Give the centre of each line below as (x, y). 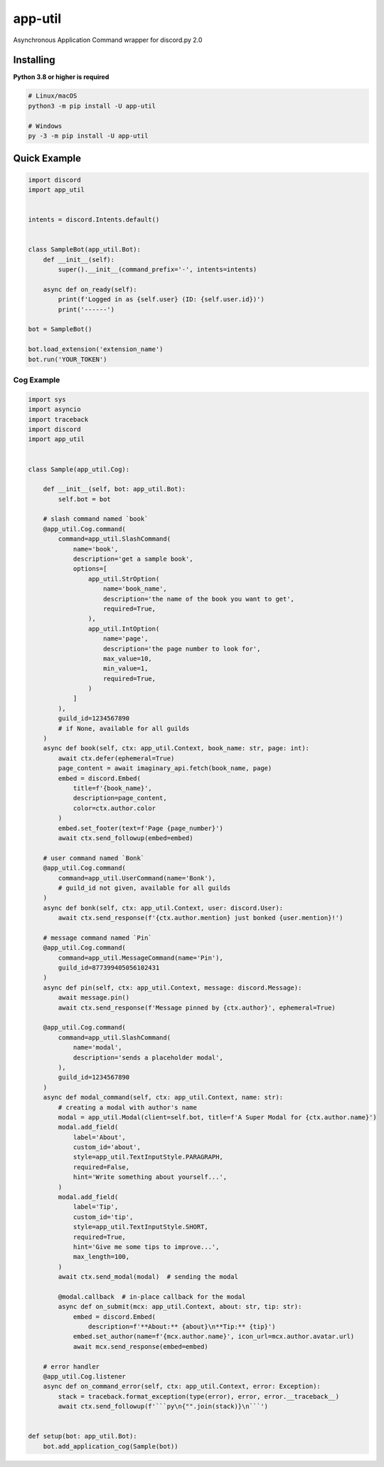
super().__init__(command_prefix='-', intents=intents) (158, 270)
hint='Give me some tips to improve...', (146, 1246)
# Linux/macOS (53, 96)
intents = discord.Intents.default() (94, 220)
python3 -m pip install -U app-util (92, 106)
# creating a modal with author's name (127, 1107)
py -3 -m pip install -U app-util (88, 136)
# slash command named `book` (96, 519)
